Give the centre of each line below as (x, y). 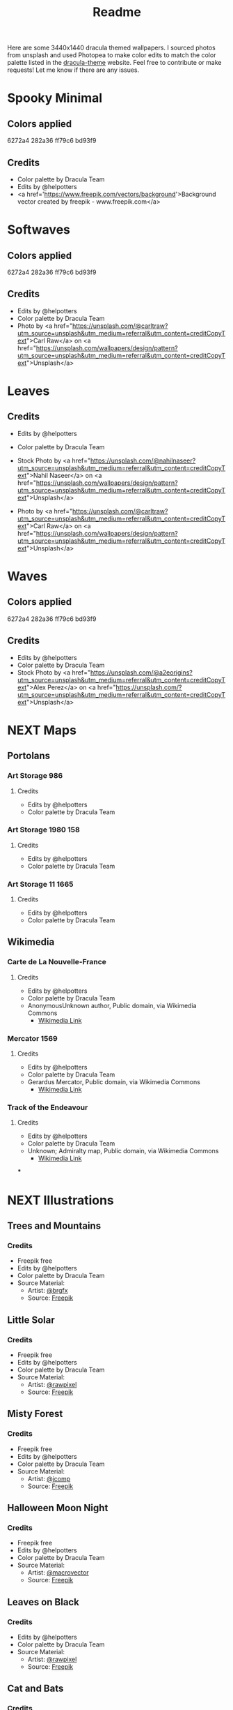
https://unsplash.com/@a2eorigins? (142, 672)
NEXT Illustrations (61, 1200)
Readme (117, 12)
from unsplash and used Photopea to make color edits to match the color (112, 55)
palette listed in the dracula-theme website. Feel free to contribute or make (114, 63)
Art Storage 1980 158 (43, 830)
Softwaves (39, 230)
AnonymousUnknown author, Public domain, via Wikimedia (112, 1005)
